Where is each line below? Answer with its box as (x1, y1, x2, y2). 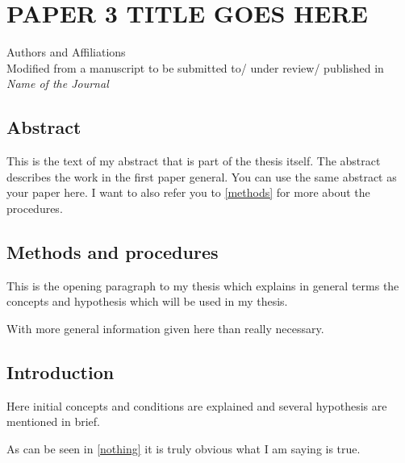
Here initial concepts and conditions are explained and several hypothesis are (6, 397, 387, 414)
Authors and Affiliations (6, 44, 126, 60)
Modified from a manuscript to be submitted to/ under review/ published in (6, 59, 384, 76)
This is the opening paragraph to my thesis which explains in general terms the (6, 277, 399, 294)
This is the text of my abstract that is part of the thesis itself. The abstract (6, 152, 381, 169)
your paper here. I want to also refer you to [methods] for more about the (6, 184, 370, 201)
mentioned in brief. (6, 413, 100, 430)
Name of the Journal (6, 75, 109, 92)
